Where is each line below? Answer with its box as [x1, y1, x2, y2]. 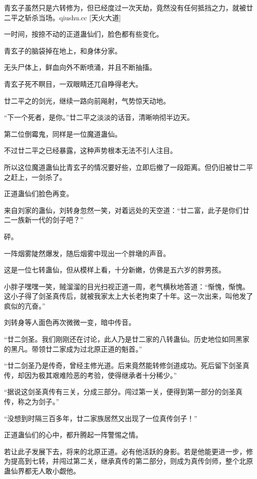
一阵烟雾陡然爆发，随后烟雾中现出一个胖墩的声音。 [4, 248, 170, 258]
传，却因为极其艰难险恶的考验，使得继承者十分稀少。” [4, 370, 177, 380]
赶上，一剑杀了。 [10, 171, 66, 182]
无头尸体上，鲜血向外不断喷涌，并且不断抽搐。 [4, 62, 156, 72]
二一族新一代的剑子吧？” [4, 214, 84, 225]
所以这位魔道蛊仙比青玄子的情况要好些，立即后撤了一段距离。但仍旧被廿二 [4, 161, 246, 172]
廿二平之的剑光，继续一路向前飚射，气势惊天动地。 [4, 95, 170, 106]
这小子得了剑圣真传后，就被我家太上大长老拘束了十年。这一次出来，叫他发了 [4, 291, 253, 301]
